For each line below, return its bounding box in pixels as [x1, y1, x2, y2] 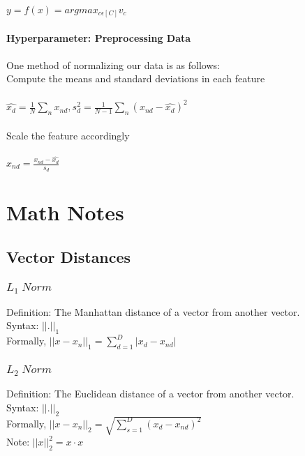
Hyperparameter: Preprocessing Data [6, 30, 191, 45]
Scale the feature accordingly [6, 128, 130, 142]
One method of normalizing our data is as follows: [6, 57, 220, 72]
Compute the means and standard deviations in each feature [6, 71, 265, 86]
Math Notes [6, 198, 124, 227]
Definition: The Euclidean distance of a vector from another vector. [6, 386, 295, 401]
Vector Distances [6, 246, 131, 268]
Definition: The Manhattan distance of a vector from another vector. [6, 304, 300, 319]
